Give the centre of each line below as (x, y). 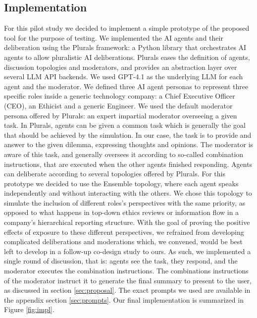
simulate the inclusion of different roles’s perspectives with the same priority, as (125, 202)
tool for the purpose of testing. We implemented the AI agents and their (114, 37)
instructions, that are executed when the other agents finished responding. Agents (128, 164)
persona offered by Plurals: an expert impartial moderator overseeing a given (121, 115)
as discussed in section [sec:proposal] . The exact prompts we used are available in (127, 290)
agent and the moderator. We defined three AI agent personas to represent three (126, 86)
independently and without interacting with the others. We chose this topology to (128, 193)
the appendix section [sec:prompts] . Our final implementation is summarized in (124, 299)
